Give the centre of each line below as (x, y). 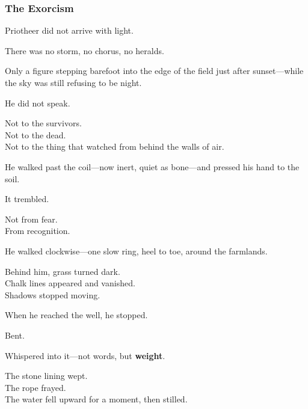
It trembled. (27, 199)
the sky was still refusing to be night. (73, 82)
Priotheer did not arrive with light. (69, 30)
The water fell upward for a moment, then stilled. (96, 399)
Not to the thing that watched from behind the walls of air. (115, 146)
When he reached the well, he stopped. (76, 315)
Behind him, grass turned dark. (63, 271)
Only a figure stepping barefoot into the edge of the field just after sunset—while (154, 71)
